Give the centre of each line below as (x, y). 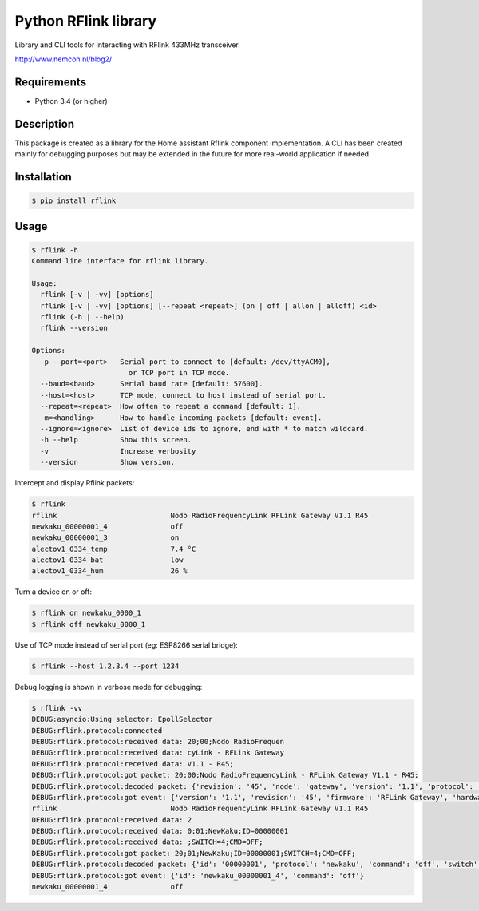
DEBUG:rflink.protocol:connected (97, 730)
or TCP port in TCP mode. (179, 373)
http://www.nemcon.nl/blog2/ (63, 59)
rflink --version (74, 328)
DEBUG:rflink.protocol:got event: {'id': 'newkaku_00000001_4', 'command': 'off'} (198, 875)
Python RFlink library (86, 21)
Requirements (51, 82)
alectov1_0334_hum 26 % (109, 571)
